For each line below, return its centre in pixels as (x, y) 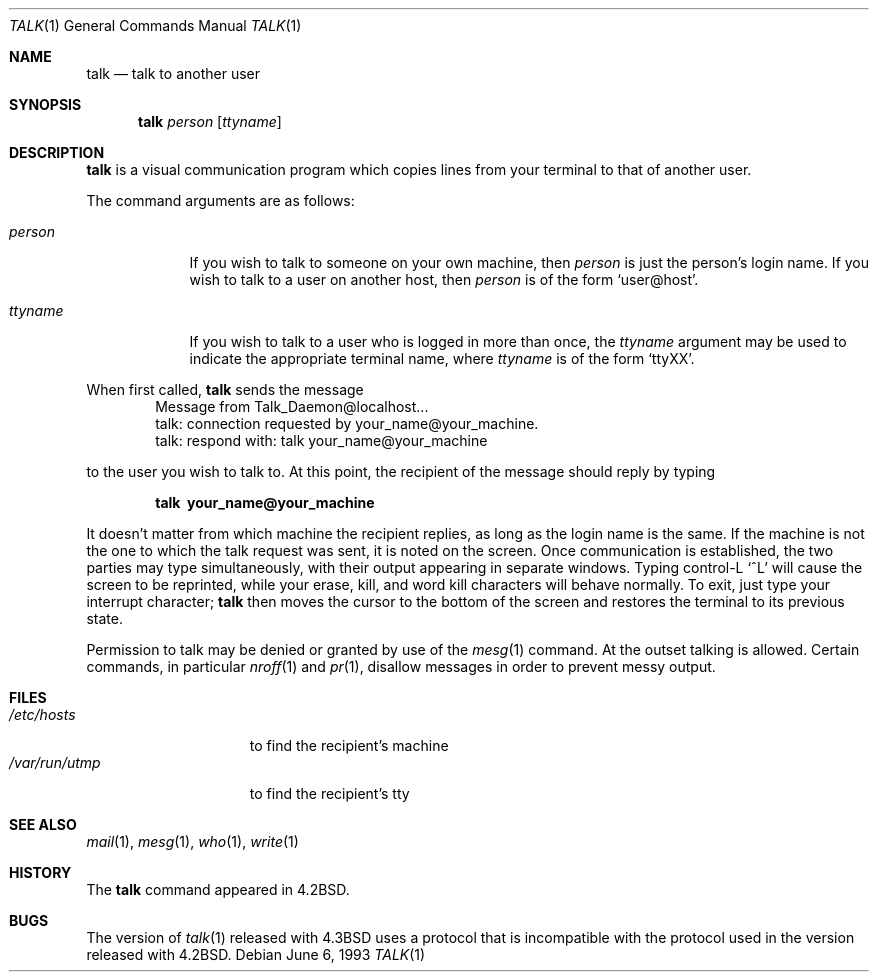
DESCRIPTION (57, 152)
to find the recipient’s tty (329, 793)
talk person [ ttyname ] (210, 121)
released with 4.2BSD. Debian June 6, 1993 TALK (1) (256, 954)
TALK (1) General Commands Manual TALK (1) (155, 25)
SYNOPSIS (45, 104)
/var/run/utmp (55, 762)
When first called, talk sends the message (225, 389)
